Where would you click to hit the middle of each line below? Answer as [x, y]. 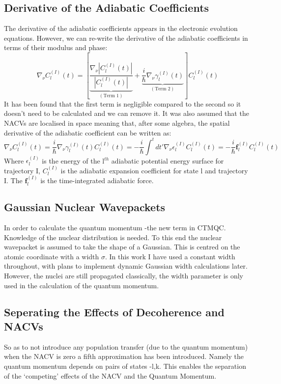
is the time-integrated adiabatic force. [97, 180]
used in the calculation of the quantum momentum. [82, 285]
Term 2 [163, 89]
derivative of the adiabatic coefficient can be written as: [88, 132]
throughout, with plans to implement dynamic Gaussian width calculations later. [126, 266]
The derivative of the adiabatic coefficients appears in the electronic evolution [121, 28]
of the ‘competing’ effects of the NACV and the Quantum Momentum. [110, 375]
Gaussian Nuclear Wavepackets [85, 207]
